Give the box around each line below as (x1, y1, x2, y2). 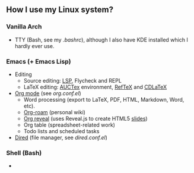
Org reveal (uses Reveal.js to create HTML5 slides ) (23, 115, 148, 122)
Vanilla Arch (6, 23, 42, 31)
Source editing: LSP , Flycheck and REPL (23, 77, 122, 84)
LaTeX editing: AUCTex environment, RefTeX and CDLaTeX (23, 83, 167, 90)
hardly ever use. (14, 42, 55, 49)
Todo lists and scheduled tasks (23, 127, 100, 134)
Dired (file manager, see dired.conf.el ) (14, 134, 108, 141)
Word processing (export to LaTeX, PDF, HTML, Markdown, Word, (23, 96, 185, 103)
